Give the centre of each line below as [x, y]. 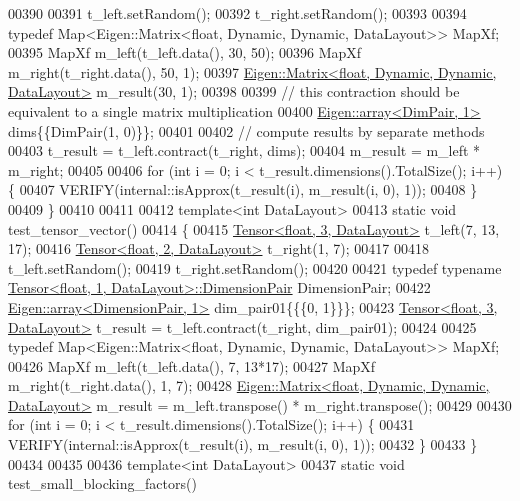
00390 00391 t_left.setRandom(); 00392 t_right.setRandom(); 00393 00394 [237, 13]
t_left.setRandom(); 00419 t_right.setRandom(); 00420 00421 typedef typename [255, 267]
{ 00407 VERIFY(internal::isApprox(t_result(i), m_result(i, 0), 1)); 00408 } [243, 189]
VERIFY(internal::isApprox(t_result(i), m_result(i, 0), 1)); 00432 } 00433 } [243, 444]
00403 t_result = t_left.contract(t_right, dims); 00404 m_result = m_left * [244, 150]
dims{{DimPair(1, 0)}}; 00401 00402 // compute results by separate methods [246, 130]
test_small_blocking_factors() [102, 483]
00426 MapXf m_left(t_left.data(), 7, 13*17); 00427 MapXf [192, 365]
